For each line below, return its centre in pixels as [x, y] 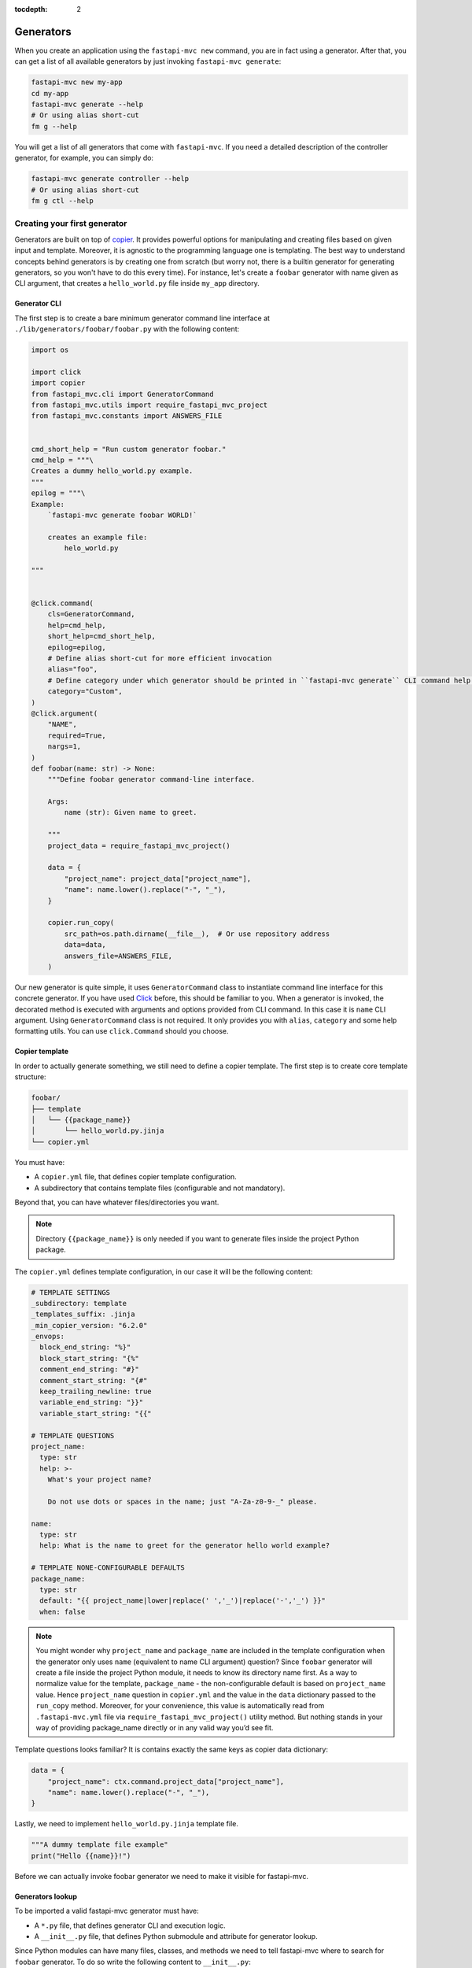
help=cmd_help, [77, 625]
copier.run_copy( [81, 923]
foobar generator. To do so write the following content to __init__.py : [133, 1962]
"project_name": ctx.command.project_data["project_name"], [166, 1781]
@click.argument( [65, 713]
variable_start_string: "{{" [96, 1413]
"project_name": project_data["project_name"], [158, 879]
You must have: [40, 1162]
